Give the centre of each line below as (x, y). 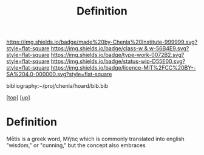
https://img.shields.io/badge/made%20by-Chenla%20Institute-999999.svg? (102, 42)
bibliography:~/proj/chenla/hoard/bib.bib (57, 86)
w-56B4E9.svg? (169, 48)
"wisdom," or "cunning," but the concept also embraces (76, 145)
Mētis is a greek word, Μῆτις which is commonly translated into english (96, 139)
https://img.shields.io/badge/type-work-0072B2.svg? (117, 55)
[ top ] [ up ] (18, 97)
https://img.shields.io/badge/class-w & (99, 48)
